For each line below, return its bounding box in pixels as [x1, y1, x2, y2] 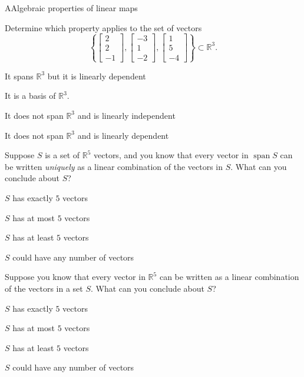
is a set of [45, 149, 80, 161]
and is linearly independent [77, 109, 176, 121]
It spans [5, 69, 34, 82]
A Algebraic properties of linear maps [5, 2, 138, 14]
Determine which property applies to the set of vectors [5, 21, 202, 34]
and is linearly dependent [77, 129, 169, 141]
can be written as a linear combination [159, 271, 299, 283]
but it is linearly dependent [47, 69, 146, 82]
